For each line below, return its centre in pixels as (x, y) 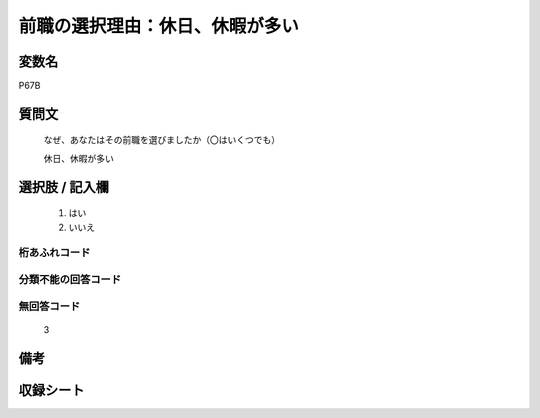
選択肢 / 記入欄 (64, 186)
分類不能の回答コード (70, 279)
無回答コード (49, 306)
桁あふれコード (54, 253)
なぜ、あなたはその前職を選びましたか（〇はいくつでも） (161, 140)
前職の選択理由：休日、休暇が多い (159, 26)
